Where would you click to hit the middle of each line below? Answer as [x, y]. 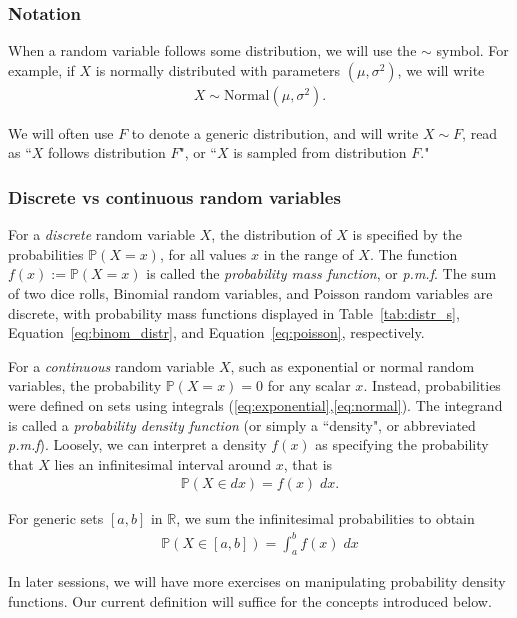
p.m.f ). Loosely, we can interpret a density [137, 444]
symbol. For [472, 50]
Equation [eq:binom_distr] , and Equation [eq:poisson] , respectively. [216, 332]
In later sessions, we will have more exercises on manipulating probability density [257, 581]
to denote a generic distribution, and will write [275, 132]
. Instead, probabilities [432, 385]
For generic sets [56, 518]
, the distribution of [271, 234]
